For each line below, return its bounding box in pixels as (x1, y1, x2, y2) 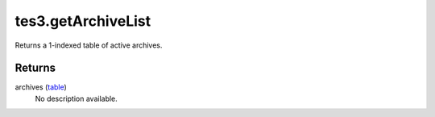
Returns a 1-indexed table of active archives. (14, 40, 163, 50)
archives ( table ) (14, 82, 68, 92)
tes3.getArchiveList (14, 12, 151, 30)
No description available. (35, 94, 118, 103)
